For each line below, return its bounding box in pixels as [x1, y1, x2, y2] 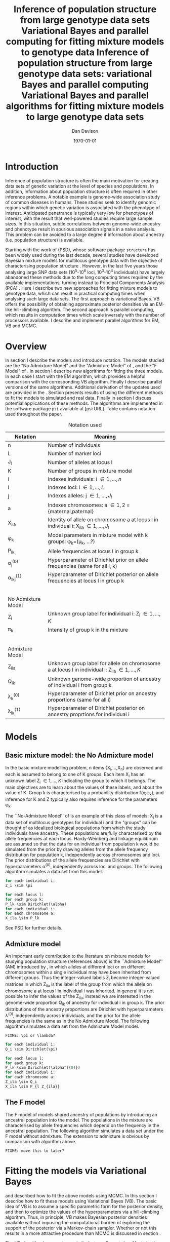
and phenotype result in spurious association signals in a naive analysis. [5, 226, 156, 232]
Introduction [5, 161, 59, 172]
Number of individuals [48, 442, 100, 449]
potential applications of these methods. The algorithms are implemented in [5, 400, 163, 406]
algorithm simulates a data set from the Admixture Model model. [5, 1023, 139, 1029]
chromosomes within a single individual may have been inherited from [5, 969, 151, 976]
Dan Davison [71, 128, 99, 134]
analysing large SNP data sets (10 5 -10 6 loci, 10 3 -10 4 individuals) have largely [5, 268, 165, 275]
